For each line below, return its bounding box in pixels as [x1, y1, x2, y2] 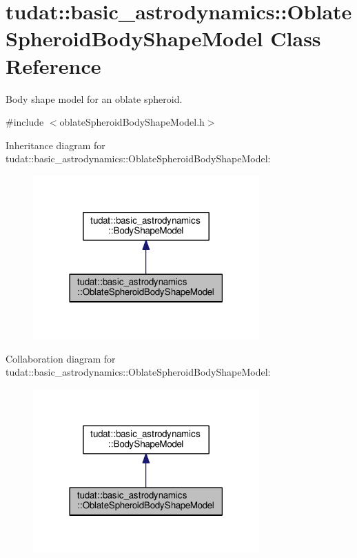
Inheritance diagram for [6, 137, 105, 152]
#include [6, 115, 44, 129]
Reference [6, 51, 101, 79]
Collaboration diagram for [6, 351, 116, 365]
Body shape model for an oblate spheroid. [6, 91, 183, 106]
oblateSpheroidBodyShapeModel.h [59, 115, 205, 129]
